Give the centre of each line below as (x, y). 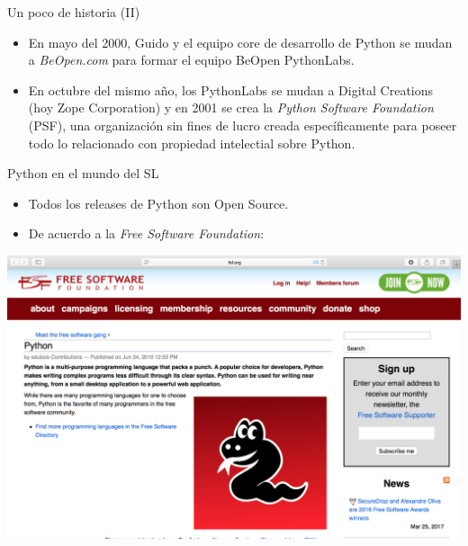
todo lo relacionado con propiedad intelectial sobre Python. (192, 143)
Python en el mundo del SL (83, 173)
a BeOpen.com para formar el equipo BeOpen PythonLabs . (191, 60)
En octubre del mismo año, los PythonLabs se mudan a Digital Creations (231, 90)
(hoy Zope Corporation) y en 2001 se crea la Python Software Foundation (231, 107)
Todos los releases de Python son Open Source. (158, 203)
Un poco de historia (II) (74, 12)
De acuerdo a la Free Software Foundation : (146, 233)
